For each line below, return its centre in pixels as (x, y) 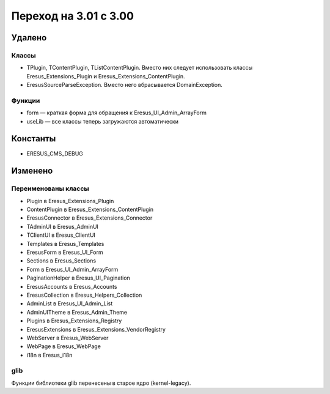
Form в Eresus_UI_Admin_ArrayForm (72, 269)
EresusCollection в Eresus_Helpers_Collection (84, 295)
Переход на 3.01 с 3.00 (73, 16)
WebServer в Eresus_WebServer (68, 338)
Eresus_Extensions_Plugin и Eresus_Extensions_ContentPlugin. (106, 76)
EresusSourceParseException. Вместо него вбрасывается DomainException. (125, 85)
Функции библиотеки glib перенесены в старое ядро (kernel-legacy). (101, 383)
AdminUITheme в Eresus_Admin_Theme (77, 312)
